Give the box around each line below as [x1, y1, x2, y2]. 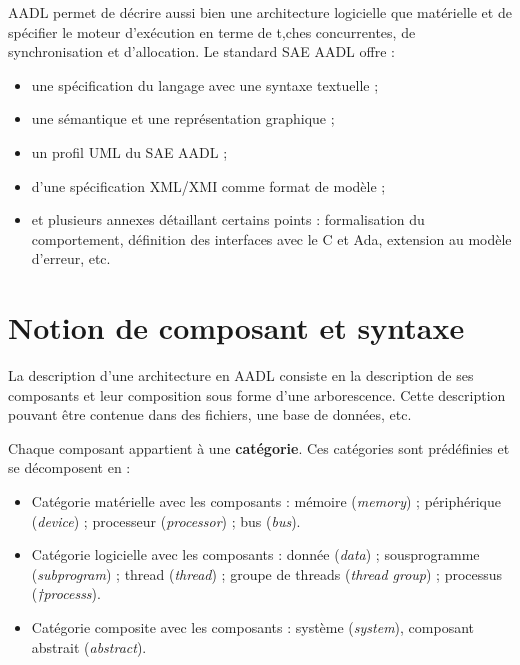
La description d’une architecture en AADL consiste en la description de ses [8, 365, 474, 386]
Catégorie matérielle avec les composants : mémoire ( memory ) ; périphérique [31, 491, 501, 512]
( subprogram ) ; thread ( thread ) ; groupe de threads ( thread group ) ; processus [31, 563, 503, 584]
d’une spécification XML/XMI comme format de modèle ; [31, 175, 386, 196]
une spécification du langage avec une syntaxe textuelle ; [31, 74, 379, 95]
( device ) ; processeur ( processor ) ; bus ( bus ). [31, 510, 301, 531]
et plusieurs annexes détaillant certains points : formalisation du [31, 209, 425, 230]
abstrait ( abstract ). [31, 636, 147, 657]
